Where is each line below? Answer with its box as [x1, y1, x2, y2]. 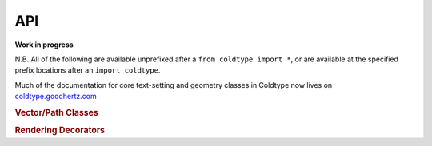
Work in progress [14, 40, 74, 49]
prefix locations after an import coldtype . [14, 65, 161, 75]
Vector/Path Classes [14, 107, 99, 118]
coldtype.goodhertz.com [14, 92, 97, 101]
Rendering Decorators [14, 124, 106, 136]
